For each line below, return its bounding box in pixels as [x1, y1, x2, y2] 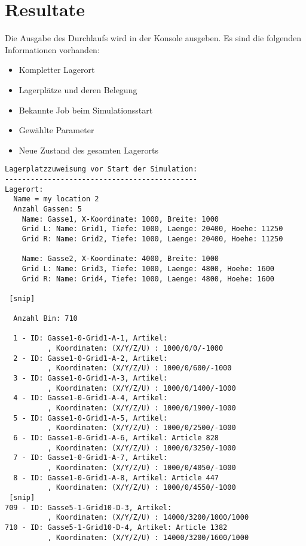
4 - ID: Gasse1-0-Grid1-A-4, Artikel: [13, 394, 168, 403]
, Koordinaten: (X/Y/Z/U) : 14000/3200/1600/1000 [47, 533, 249, 542]
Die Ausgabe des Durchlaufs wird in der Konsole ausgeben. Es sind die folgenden [5, 32, 301, 44]
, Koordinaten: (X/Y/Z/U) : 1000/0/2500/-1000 [47, 424, 236, 432]
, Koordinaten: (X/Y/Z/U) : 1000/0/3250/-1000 [47, 443, 236, 452]
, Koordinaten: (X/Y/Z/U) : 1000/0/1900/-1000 [47, 404, 236, 413]
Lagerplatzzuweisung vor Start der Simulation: [5, 165, 198, 174]
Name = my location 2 [13, 195, 99, 204]
